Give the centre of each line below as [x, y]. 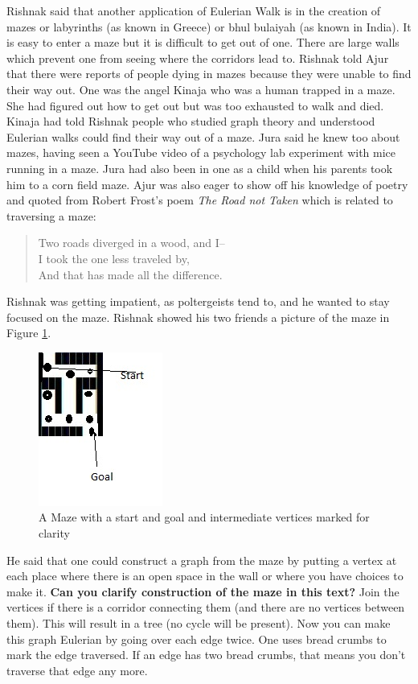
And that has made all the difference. [130, 274]
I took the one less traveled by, [114, 258]
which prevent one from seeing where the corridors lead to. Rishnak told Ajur [198, 58]
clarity [54, 533]
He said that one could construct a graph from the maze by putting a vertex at [202, 560]
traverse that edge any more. [77, 670]
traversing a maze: [51, 215]
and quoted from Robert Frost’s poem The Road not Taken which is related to [200, 200]
